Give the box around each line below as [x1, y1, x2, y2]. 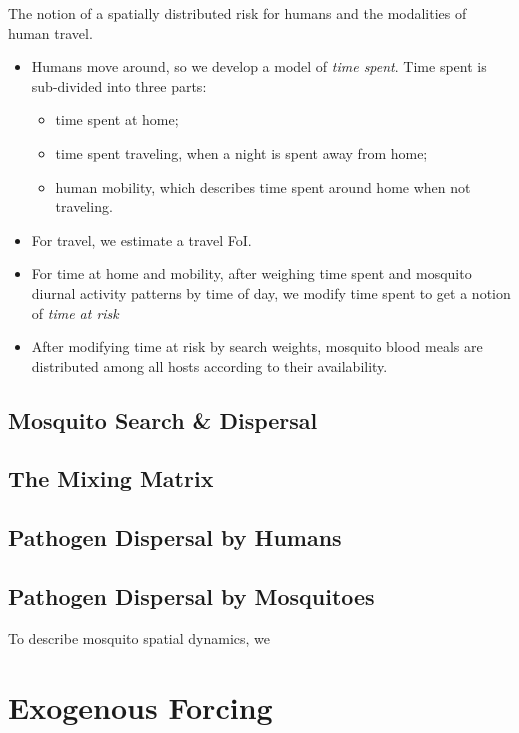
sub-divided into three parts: [31, 75, 207, 96]
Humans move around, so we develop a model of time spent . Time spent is [31, 56, 487, 77]
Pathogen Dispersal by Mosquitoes [8, 581, 375, 612]
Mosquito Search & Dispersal [8, 404, 318, 435]
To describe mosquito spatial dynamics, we [8, 627, 271, 648]
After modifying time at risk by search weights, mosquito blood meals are [31, 336, 483, 357]
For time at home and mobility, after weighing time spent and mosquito [31, 263, 472, 284]
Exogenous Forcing [8, 686, 273, 727]
